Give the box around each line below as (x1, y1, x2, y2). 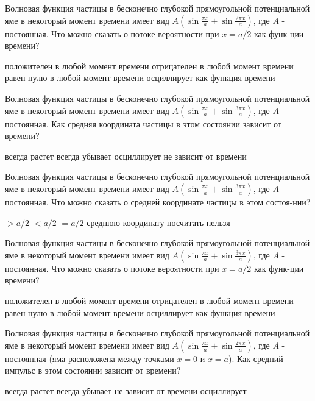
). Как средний (228, 352, 283, 364)
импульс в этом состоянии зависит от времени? (5, 364, 181, 377)
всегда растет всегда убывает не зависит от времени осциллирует (5, 384, 247, 397)
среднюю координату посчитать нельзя (87, 216, 230, 229)
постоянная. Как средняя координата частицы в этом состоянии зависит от (5, 117, 282, 130)
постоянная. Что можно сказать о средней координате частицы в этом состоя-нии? (5, 195, 311, 208)
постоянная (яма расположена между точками (5, 352, 174, 364)
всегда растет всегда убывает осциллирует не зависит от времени (5, 149, 247, 162)
